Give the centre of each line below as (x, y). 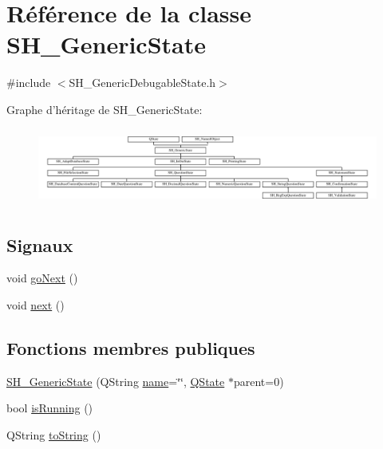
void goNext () (42, 278)
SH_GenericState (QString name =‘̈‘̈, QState (116, 381)
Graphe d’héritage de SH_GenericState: (105, 109)
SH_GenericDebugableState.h (142, 83)
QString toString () (54, 434)
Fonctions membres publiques (131, 347)
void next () (36, 304)
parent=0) (259, 381)
